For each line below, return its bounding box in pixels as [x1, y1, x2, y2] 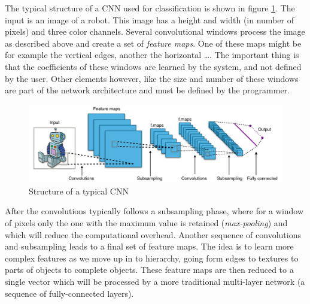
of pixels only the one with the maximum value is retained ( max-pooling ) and [5, 216, 288, 229]
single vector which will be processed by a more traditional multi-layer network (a [5, 275, 305, 287]
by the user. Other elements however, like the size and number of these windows [5, 72, 299, 84]
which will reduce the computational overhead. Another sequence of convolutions [5, 228, 301, 241]
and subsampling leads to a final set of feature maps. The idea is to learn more [5, 240, 294, 253]
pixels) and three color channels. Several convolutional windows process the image [5, 25, 305, 38]
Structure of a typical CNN [29, 184, 129, 197]
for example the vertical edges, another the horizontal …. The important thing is [5, 48, 299, 61]
